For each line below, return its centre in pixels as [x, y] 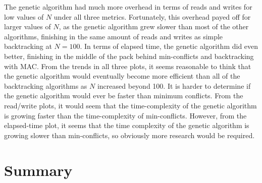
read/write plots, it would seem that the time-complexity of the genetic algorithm [130, 105]
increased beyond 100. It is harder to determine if [174, 85]
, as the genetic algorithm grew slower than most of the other [154, 26]
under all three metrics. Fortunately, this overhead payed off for [152, 16]
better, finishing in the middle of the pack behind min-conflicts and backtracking [129, 56]
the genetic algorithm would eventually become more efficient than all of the [122, 76]
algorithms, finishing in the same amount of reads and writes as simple [114, 36]
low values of [24, 16]
